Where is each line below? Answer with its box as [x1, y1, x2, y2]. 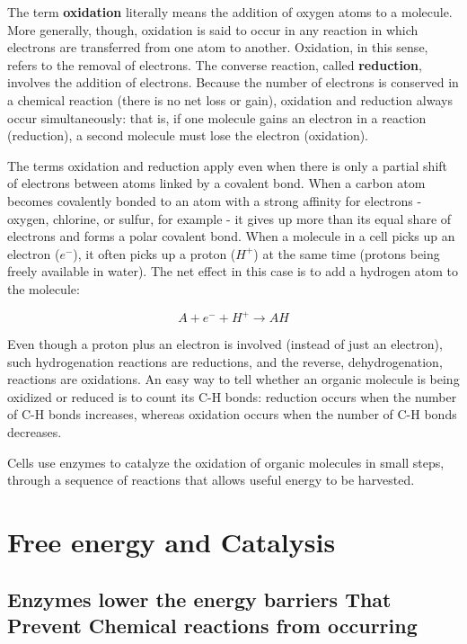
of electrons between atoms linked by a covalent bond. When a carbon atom [7, 174, 426, 192]
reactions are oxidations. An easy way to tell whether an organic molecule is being [7, 370, 460, 389]
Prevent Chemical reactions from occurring [7, 611, 418, 639]
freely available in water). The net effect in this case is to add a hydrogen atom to [7, 262, 458, 281]
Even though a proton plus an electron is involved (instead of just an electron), [7, 335, 443, 353]
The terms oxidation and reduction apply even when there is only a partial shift [7, 156, 448, 174]
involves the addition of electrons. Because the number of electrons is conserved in [7, 73, 459, 92]
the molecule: [7, 279, 80, 298]
